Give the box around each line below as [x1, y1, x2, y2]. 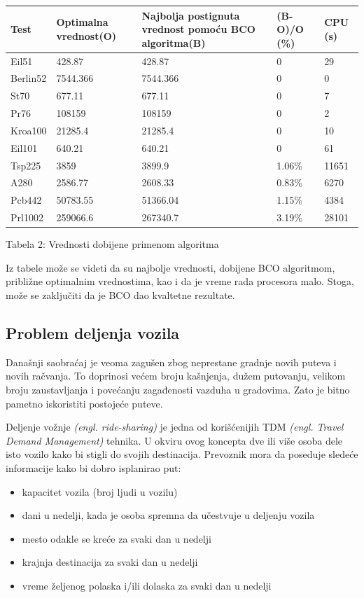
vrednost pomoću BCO [141, 22, 255, 36]
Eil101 [10, 140, 38, 155]
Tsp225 [10, 158, 41, 172]
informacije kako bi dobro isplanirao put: [6, 460, 181, 475]
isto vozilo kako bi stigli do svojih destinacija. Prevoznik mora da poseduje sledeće [6, 447, 358, 461]
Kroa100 [10, 123, 47, 137]
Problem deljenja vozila [6, 321, 180, 343]
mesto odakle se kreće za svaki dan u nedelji [22, 531, 211, 545]
